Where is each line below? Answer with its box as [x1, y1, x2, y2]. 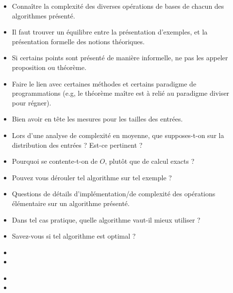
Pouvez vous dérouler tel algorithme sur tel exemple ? [12, 172, 172, 182]
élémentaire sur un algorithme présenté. [12, 198, 130, 208]
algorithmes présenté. [12, 10, 75, 20]
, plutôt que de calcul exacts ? [105, 156, 195, 166]
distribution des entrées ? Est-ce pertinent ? [12, 139, 143, 150]
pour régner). [12, 97, 51, 107]
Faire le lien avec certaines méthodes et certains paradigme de [12, 78, 197, 88]
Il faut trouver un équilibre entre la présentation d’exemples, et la [12, 27, 208, 37]
